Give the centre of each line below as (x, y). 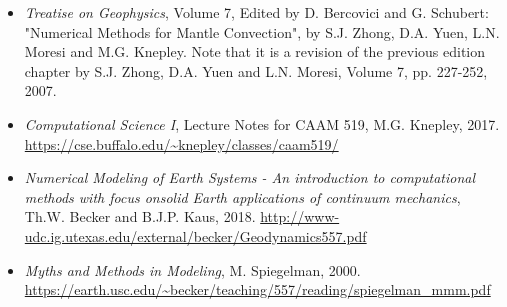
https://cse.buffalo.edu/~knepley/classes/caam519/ (181, 143)
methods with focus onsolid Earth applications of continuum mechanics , (242, 196)
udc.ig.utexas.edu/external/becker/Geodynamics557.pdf (195, 235)
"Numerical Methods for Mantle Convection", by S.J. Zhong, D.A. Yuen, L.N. (262, 31)
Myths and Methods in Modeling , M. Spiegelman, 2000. (192, 269)
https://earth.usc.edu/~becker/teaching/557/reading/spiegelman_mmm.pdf (257, 289)
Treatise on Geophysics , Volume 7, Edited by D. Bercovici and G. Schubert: (256, 12)
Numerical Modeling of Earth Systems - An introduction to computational (250, 177)
